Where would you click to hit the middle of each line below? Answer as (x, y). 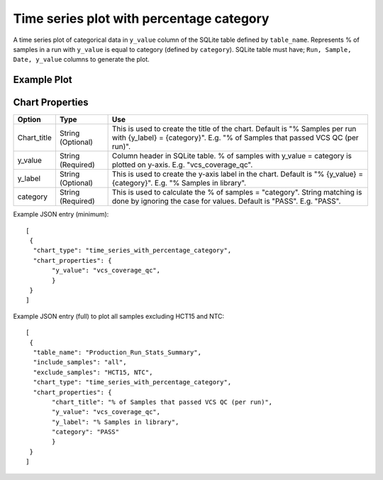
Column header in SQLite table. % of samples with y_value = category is (232, 156)
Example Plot (43, 80)
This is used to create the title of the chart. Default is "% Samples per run (234, 129)
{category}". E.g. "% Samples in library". (179, 183)
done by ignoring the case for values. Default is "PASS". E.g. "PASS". (226, 201)
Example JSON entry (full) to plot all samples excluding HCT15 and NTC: (119, 316)
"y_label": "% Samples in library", (116, 422)
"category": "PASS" (86, 432)
